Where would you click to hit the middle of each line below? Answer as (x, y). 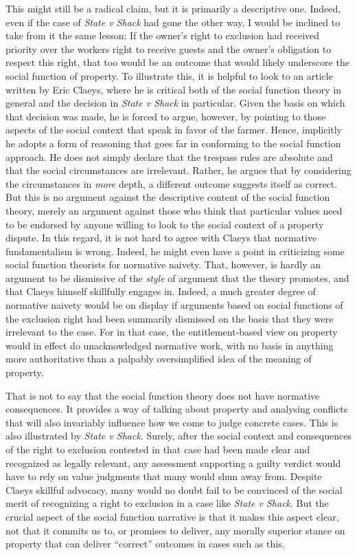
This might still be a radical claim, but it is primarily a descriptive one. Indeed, (173, 8)
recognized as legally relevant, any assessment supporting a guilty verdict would (173, 462)
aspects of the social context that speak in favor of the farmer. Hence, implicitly (174, 130)
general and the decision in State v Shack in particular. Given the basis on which (175, 103)
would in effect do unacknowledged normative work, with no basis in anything (170, 345)
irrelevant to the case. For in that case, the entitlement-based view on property (172, 332)
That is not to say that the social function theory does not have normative (163, 395)
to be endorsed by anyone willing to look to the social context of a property (165, 224)
